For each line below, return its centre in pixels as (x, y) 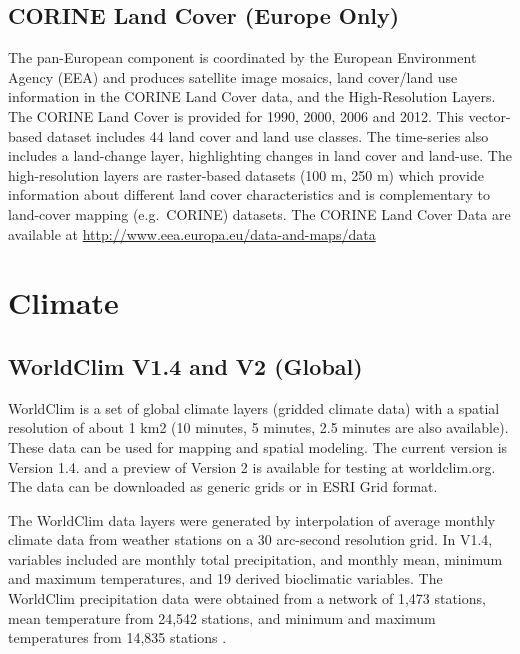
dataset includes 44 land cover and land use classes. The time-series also (267, 135)
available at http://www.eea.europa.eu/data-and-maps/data (192, 233)
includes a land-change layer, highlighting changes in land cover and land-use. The (260, 155)
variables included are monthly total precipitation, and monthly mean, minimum (255, 558)
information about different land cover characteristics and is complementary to (249, 194)
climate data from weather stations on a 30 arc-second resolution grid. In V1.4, (250, 539)
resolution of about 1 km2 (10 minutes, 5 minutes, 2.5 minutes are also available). (258, 427)
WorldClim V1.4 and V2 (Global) (185, 365)
